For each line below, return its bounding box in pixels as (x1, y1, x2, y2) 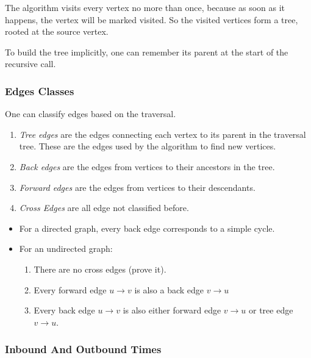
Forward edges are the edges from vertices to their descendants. (19, 181, 256, 193)
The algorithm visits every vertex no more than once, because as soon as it (5, 1, 285, 13)
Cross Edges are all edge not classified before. (19, 201, 189, 214)
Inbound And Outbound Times (5, 342, 162, 357)
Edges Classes (5, 83, 74, 98)
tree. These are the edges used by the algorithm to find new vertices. (19, 140, 276, 152)
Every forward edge (34, 283, 107, 296)
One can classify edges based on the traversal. (5, 107, 176, 120)
